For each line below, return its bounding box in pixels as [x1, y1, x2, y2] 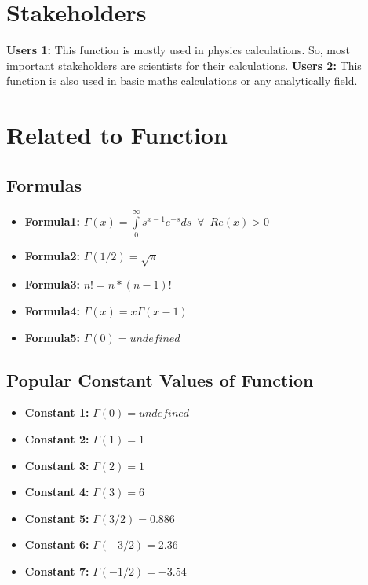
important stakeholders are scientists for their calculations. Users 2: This [6, 57, 362, 73]
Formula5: [24, 329, 80, 345]
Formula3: [24, 276, 80, 292]
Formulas [6, 172, 82, 197]
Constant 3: [24, 457, 89, 473]
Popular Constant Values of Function [6, 367, 314, 392]
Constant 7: [24, 562, 89, 579]
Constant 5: [24, 510, 89, 526]
